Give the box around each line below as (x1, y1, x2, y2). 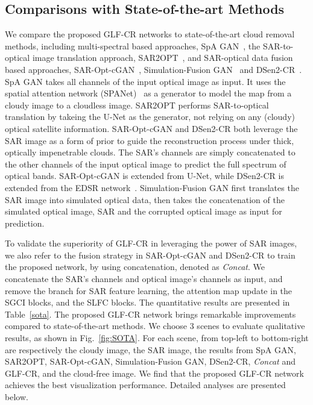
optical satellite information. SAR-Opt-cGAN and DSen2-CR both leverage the (5, 122, 298, 134)
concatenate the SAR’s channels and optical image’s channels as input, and (5, 272, 283, 285)
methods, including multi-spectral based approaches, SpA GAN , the (5, 39, 261, 52)
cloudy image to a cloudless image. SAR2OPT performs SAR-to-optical (5, 98, 269, 111)
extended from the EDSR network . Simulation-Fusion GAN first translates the (5, 181, 299, 193)
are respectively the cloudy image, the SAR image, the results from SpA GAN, (5, 343, 296, 356)
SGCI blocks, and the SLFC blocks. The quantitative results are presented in (5, 296, 290, 309)
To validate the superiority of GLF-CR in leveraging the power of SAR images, (5, 237, 297, 250)
